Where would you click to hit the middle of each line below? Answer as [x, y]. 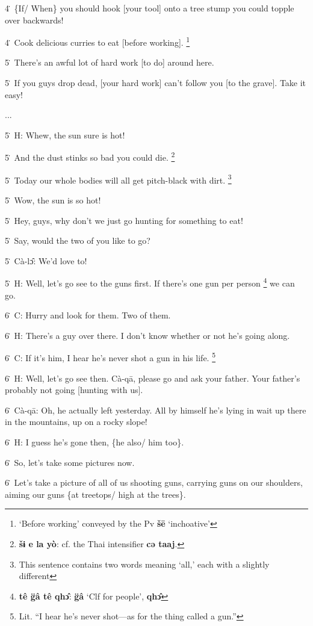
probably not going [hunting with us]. [74, 390]
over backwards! [34, 20]
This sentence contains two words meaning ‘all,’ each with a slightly [144, 564]
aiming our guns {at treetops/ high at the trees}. [95, 494]
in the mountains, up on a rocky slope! [76, 422]
